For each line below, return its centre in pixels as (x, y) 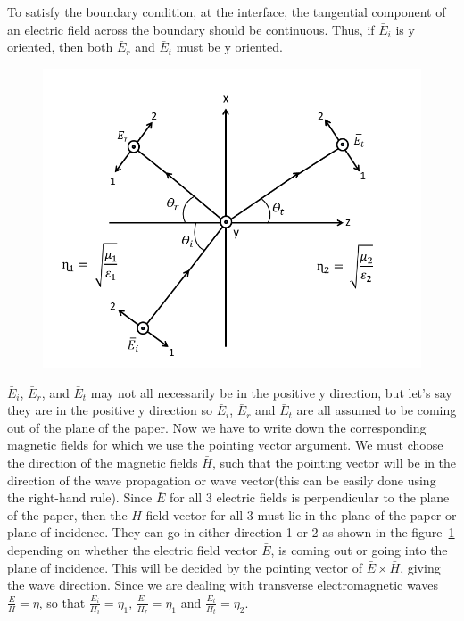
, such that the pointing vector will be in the (334, 463)
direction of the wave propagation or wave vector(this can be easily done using (222, 480)
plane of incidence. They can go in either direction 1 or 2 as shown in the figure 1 (231, 532)
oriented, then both (60, 47)
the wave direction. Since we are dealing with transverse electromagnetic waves (223, 585)
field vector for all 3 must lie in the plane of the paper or (301, 514)
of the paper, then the (67, 514)
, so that (62, 602)
